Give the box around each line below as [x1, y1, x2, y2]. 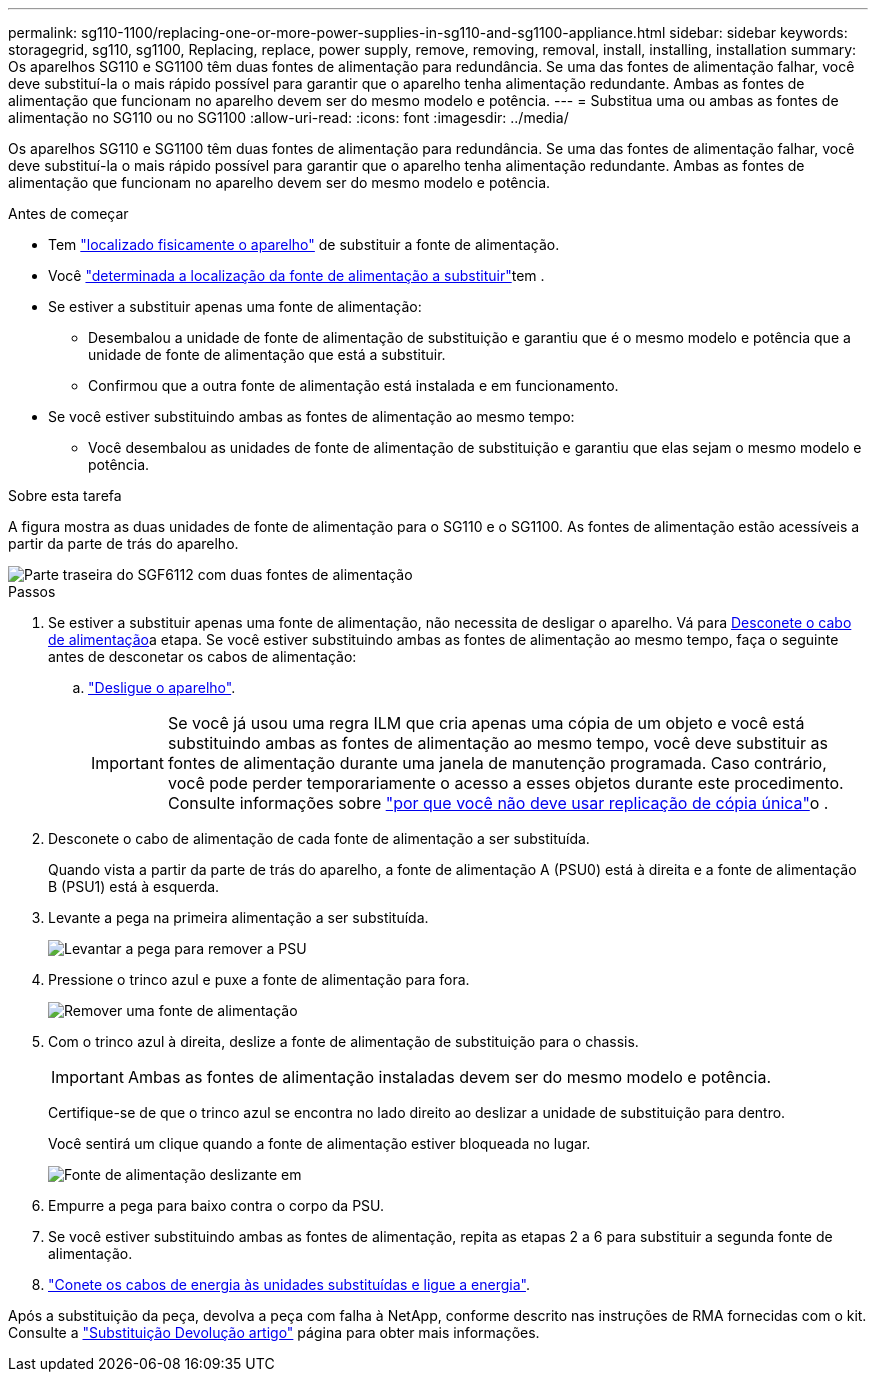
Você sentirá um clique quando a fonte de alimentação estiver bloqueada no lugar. [48, 1135, 591, 1152]
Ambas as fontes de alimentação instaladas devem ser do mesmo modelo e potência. [127, 1067, 771, 1087]
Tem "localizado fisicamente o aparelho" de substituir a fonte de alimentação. [48, 236, 560, 253]
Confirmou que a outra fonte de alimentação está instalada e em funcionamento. [88, 377, 619, 394]
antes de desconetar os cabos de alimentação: [48, 648, 357, 665]
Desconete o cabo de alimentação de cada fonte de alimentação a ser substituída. [48, 830, 590, 847]
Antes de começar [8, 205, 129, 222]
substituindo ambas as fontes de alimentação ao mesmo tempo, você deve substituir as [167, 733, 828, 753]
